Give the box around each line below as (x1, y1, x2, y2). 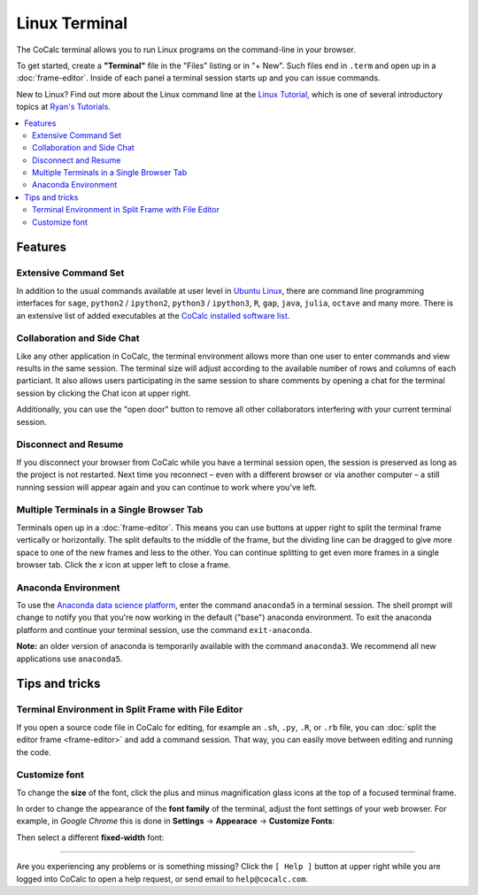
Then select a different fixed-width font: (16, 832, 165, 843)
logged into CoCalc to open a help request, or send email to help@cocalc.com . (16, 873, 309, 884)
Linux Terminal (16, 13, 128, 33)
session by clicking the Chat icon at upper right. (16, 388, 191, 398)
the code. (16, 746, 52, 757)
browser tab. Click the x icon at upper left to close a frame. (16, 559, 231, 570)
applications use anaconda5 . (16, 653, 123, 664)
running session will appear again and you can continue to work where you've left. (16, 482, 318, 492)
